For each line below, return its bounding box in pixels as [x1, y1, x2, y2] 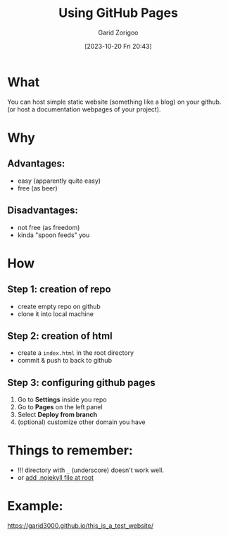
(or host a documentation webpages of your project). [7, 104, 161, 114]
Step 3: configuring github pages [7, 376, 156, 389]
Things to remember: [7, 442, 134, 459]
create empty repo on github [17, 302, 101, 310]
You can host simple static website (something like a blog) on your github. [7, 97, 222, 106]
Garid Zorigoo [98, 28, 139, 37]
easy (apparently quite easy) [17, 176, 101, 185]
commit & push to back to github [17, 356, 113, 365]
